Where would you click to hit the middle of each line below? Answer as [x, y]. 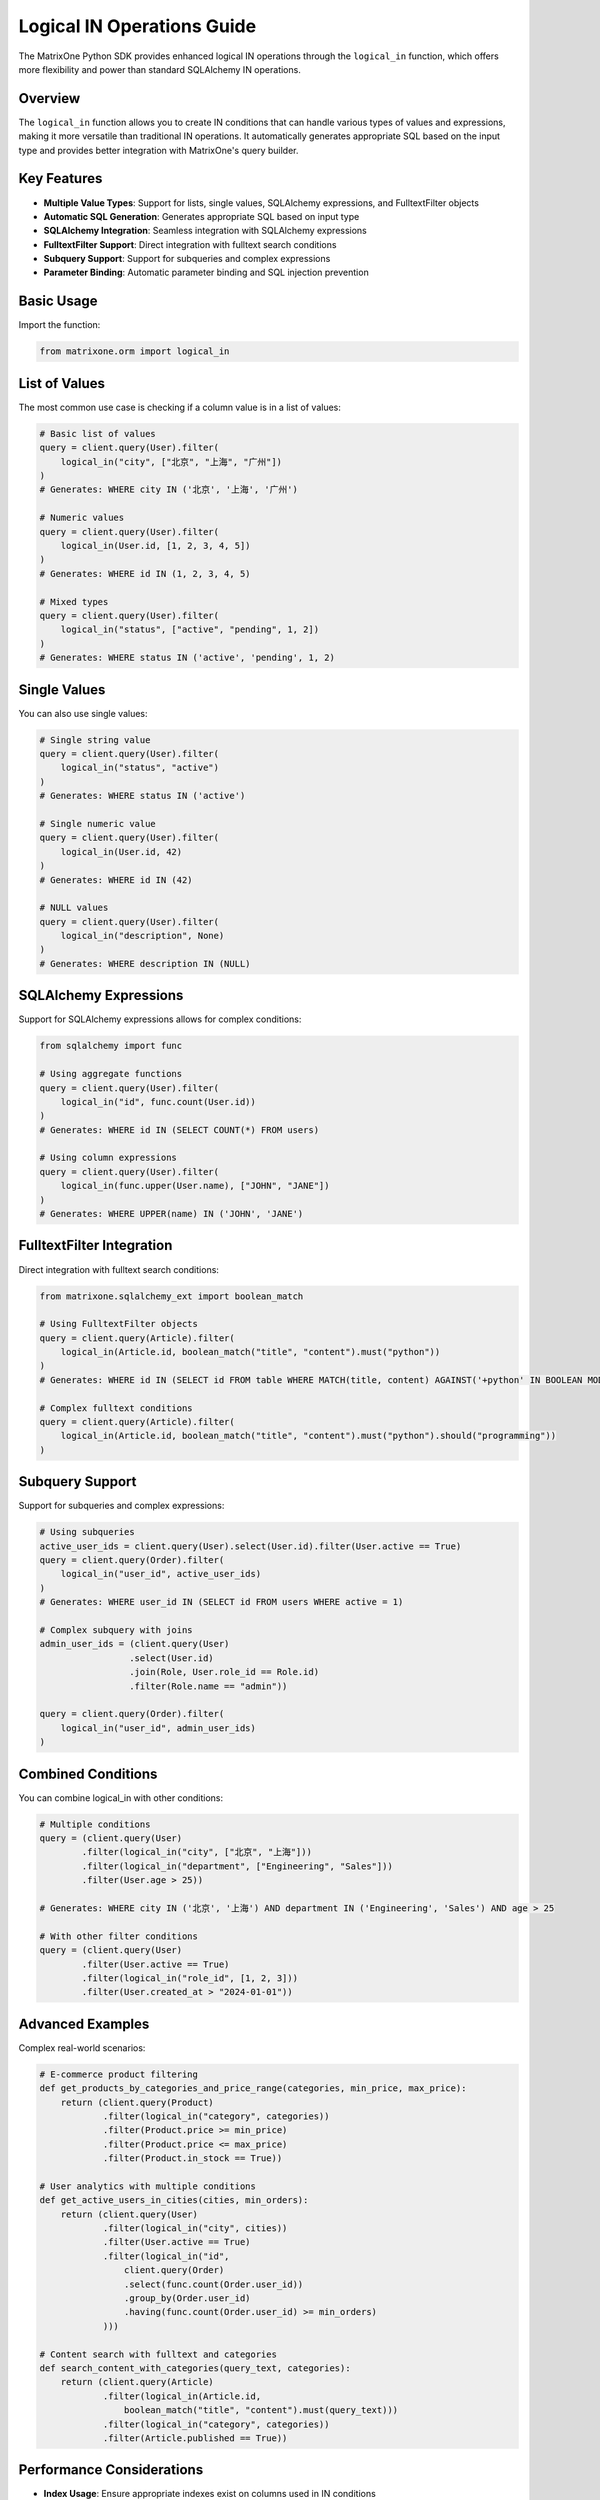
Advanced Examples [84, 2023]
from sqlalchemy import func [111, 1046]
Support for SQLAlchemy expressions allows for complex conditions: [160, 1019]
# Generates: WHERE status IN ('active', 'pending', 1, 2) [187, 658]
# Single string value [95, 739]
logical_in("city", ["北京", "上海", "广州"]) [171, 461]
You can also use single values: [83, 713]
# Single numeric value [98, 823]
